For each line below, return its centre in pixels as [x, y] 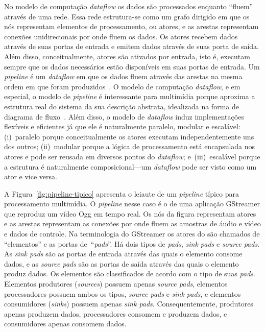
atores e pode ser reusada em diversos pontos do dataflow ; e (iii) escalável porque [132, 156]
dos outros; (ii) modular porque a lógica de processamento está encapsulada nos [130, 146]
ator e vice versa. [31, 176]
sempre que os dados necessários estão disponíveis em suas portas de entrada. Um [132, 66]
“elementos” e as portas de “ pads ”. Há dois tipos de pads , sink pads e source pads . [132, 243]
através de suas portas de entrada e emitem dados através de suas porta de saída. [131, 46]
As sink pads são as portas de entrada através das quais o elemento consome [123, 254]
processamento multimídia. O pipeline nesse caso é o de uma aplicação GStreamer [132, 204]
